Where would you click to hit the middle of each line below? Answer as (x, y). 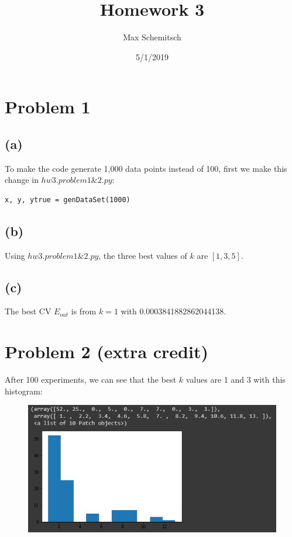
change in (22, 180)
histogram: (24, 391)
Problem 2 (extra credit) (107, 351)
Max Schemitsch (152, 37)
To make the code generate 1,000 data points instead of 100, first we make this (146, 168)
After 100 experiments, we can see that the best (91, 380)
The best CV (28, 311)
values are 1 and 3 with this (236, 380)
